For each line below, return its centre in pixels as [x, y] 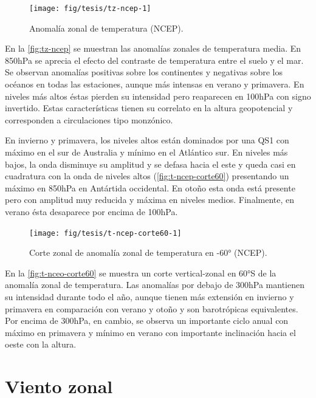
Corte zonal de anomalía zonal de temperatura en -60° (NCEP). [148, 252]
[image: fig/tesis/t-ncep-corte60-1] [105, 233]
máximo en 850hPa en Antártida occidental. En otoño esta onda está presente [150, 187]
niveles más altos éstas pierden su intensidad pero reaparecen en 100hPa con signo [158, 96]
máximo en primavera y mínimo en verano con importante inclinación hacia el [150, 332]
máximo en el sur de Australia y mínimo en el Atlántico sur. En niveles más [146, 152]
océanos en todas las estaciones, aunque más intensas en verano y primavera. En [155, 84]
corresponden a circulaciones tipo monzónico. [89, 119]
